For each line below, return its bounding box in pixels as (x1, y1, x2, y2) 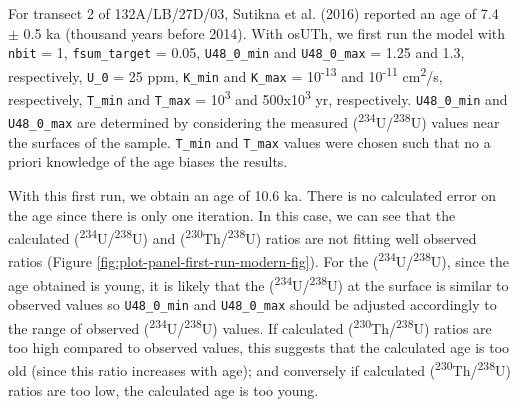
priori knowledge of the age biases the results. (8, 151, 288, 172)
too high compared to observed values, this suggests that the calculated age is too (8, 336, 510, 357)
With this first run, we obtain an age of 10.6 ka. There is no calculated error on (8, 185, 497, 206)
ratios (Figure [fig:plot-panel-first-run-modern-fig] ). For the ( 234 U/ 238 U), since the (8, 248, 510, 272)
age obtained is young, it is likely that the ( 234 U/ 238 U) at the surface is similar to (8, 271, 509, 295)
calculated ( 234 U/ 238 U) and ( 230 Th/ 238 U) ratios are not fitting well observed (8, 225, 477, 248)
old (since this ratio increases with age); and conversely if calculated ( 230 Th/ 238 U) (8, 357, 511, 381)
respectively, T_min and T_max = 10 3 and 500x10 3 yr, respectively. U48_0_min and (8, 86, 508, 109)
